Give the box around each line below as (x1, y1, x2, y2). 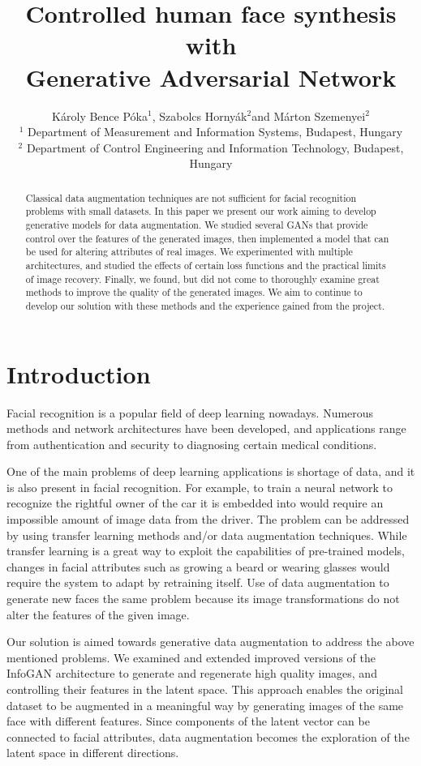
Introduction (6, 357, 151, 390)
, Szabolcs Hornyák (152, 107, 247, 124)
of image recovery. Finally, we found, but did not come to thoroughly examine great (25, 272, 380, 285)
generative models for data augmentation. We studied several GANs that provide (25, 217, 368, 231)
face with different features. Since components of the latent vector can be (6, 713, 370, 730)
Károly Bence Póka (52, 107, 148, 124)
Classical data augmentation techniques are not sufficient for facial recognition (25, 190, 357, 204)
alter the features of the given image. (6, 606, 190, 623)
